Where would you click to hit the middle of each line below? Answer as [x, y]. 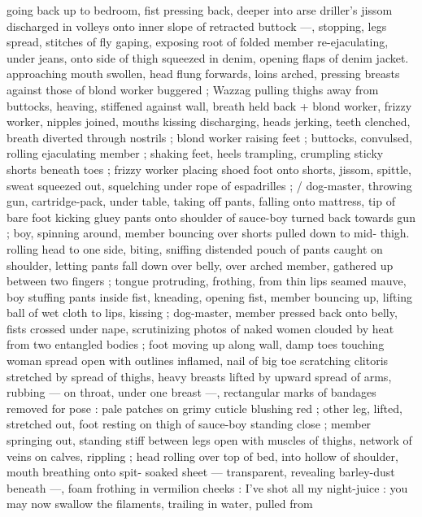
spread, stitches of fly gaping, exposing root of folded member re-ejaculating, [198, 42]
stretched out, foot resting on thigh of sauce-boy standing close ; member [189, 424]
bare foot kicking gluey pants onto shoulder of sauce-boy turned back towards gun [211, 217]
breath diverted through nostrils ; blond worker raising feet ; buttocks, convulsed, [209, 137]
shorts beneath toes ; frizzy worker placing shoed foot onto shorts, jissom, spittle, [209, 169]
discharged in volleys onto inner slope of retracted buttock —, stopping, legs [197, 26]
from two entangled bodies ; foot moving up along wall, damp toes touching [196, 344]
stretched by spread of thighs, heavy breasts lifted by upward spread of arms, [199, 376]
